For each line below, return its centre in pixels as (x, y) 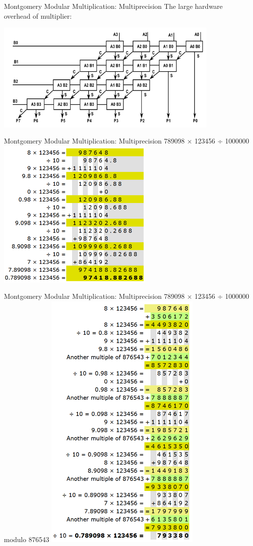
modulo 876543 (27, 539)
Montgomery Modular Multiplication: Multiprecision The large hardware (114, 6)
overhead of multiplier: (38, 15)
